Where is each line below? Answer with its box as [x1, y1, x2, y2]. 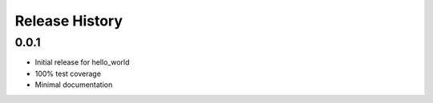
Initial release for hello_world [34, 57, 130, 67]
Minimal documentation [34, 80, 113, 89]
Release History [14, 12, 123, 30]
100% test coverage [34, 69, 102, 78]
